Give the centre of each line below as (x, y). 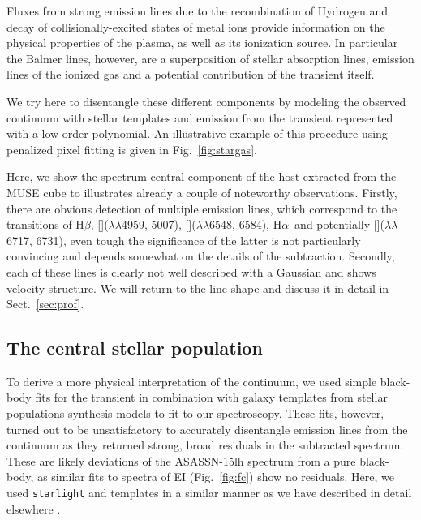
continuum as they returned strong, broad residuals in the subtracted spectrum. (205, 445)
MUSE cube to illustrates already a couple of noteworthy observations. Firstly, (202, 192)
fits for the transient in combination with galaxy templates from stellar (211, 397)
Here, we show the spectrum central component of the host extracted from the (202, 176)
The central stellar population (135, 348)
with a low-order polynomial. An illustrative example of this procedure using (197, 133)
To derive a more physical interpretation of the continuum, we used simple (192, 381)
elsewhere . (34, 508)
